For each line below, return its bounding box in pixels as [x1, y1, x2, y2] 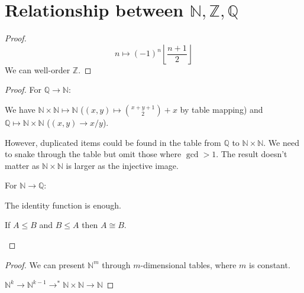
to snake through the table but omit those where [5, 148, 182, 160]
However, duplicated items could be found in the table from [5, 136, 221, 148]
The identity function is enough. [5, 198, 121, 211]
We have [5, 103, 35, 115]
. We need [263, 136, 299, 148]
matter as [5, 159, 40, 171]
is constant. [249, 258, 290, 271]
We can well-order [5, 63, 70, 76]
